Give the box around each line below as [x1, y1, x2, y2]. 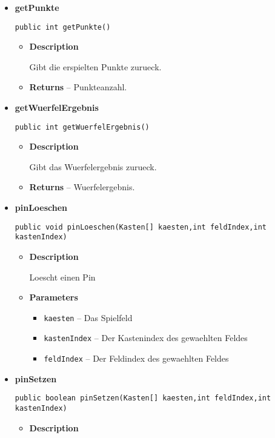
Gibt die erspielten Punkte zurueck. [29, 60, 162, 73]
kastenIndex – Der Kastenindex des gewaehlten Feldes [44, 331, 248, 344]
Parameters [29, 291, 78, 304]
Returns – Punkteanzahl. [29, 81, 127, 93]
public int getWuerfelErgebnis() [15, 122, 150, 131]
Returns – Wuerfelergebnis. [29, 181, 135, 193]
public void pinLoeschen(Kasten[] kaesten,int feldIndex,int [15, 222, 267, 231]
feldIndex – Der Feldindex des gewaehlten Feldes [44, 352, 229, 365]
